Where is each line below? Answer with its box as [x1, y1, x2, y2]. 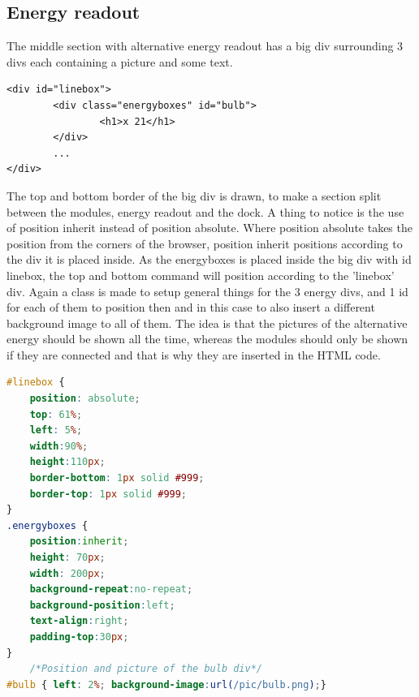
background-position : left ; [29, 599, 175, 611]
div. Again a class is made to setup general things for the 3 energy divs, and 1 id [6, 282, 408, 299]
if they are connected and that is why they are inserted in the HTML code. [6, 346, 381, 363]
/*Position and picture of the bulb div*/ [29, 663, 262, 675]
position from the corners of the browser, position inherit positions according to [6, 234, 403, 252]
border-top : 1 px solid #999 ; [29, 488, 188, 500]
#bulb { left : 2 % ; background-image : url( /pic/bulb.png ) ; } [6, 678, 326, 691]
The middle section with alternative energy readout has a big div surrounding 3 [6, 37, 404, 54]
